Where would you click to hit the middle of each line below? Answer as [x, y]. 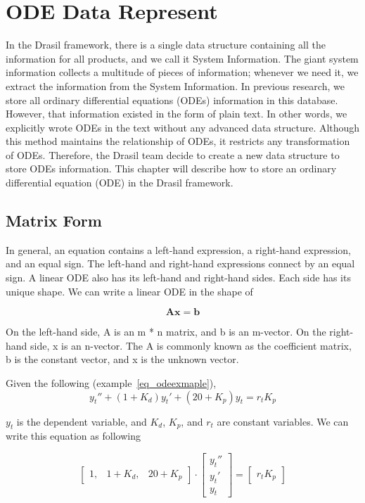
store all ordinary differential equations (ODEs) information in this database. [172, 100]
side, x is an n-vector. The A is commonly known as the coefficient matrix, [191, 345]
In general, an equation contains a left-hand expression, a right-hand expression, [178, 249]
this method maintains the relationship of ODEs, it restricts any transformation [178, 141]
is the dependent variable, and [82, 421]
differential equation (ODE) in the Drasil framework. [120, 183]
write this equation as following [73, 436]
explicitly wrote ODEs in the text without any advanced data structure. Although [183, 127]
